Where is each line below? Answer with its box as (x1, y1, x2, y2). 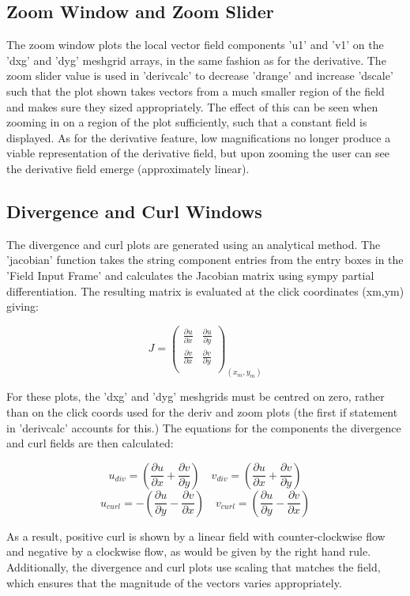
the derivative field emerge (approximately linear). (6, 160, 250, 176)
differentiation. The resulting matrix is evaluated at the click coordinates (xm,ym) (6, 282, 404, 299)
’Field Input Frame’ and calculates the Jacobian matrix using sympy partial (6, 266, 374, 283)
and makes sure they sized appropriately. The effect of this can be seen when (6, 98, 378, 115)
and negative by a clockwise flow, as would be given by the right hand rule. (6, 543, 371, 560)
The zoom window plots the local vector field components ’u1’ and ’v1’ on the (6, 36, 384, 53)
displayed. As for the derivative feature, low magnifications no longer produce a (6, 129, 391, 145)
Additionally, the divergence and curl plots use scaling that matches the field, (6, 558, 381, 575)
